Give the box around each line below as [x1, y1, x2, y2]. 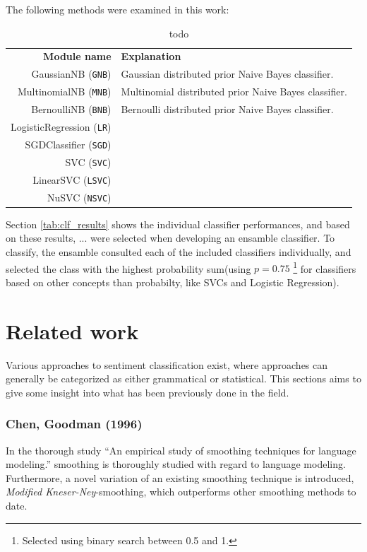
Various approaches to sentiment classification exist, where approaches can [6, 357, 328, 372]
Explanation [121, 49, 181, 64]
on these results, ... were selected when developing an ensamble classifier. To [6, 230, 335, 245]
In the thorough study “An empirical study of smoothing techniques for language [6, 442, 356, 457]
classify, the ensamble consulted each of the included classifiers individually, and [6, 244, 351, 259]
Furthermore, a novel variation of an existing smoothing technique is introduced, [6, 470, 354, 485]
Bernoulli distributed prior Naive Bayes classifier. [121, 102, 334, 117]
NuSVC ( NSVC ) [47, 189, 112, 204]
